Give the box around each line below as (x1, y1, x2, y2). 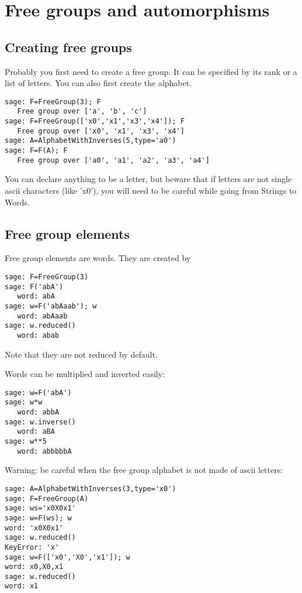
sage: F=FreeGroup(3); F (5, 97, 101, 106)
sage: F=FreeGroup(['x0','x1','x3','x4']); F (5, 117, 185, 126)
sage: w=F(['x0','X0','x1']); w (5, 553, 130, 561)
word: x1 (5, 582, 39, 591)
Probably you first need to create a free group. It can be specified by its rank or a (5, 65, 297, 77)
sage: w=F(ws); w (5, 513, 72, 522)
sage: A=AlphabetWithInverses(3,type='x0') (5, 484, 176, 493)
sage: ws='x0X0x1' (5, 504, 76, 513)
